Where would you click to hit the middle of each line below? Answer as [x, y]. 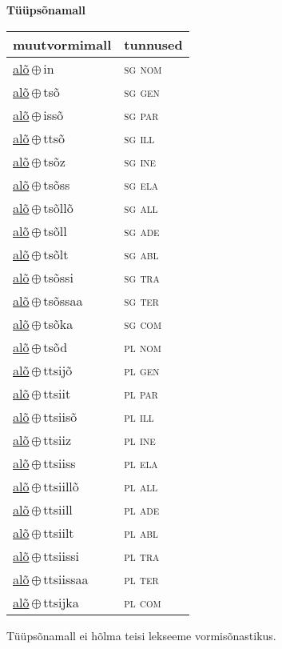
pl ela [141, 463]
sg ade [142, 230]
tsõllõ [58, 207]
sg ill [139, 138]
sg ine [140, 161]
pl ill [139, 416]
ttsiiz [57, 439]
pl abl [141, 532]
